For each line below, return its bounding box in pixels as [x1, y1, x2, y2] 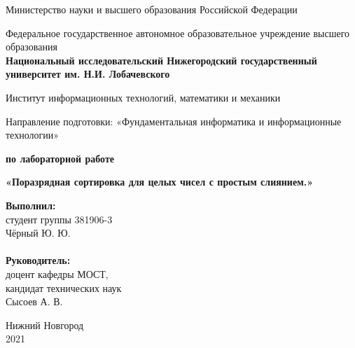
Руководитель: [6, 253, 71, 267]
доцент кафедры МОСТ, [6, 266, 109, 281]
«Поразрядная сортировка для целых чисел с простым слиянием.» [6, 174, 314, 189]
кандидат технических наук [6, 280, 122, 295]
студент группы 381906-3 [6, 211, 113, 226]
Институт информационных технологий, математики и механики [6, 90, 281, 104]
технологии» [6, 127, 59, 142]
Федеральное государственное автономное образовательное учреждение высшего [6, 25, 350, 40]
